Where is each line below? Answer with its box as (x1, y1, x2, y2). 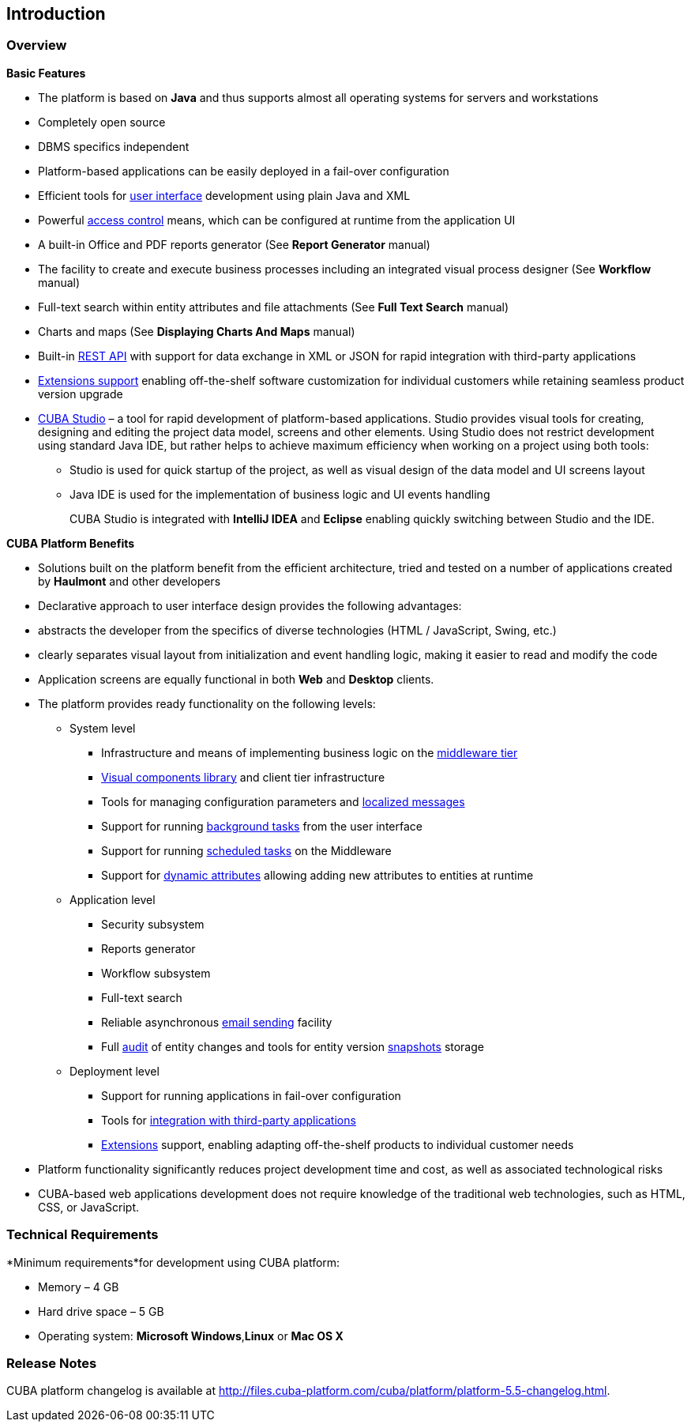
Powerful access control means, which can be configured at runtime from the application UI (38, 213, 516, 227)
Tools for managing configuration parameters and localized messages (101, 794, 465, 808)
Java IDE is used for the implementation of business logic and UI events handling (69, 487, 490, 501)
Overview (6, 37, 67, 54)
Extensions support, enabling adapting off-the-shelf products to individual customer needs (101, 1137, 574, 1151)
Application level (69, 892, 156, 906)
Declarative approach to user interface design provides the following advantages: (38, 598, 462, 612)
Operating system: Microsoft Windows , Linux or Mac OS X (38, 1328, 344, 1343)
